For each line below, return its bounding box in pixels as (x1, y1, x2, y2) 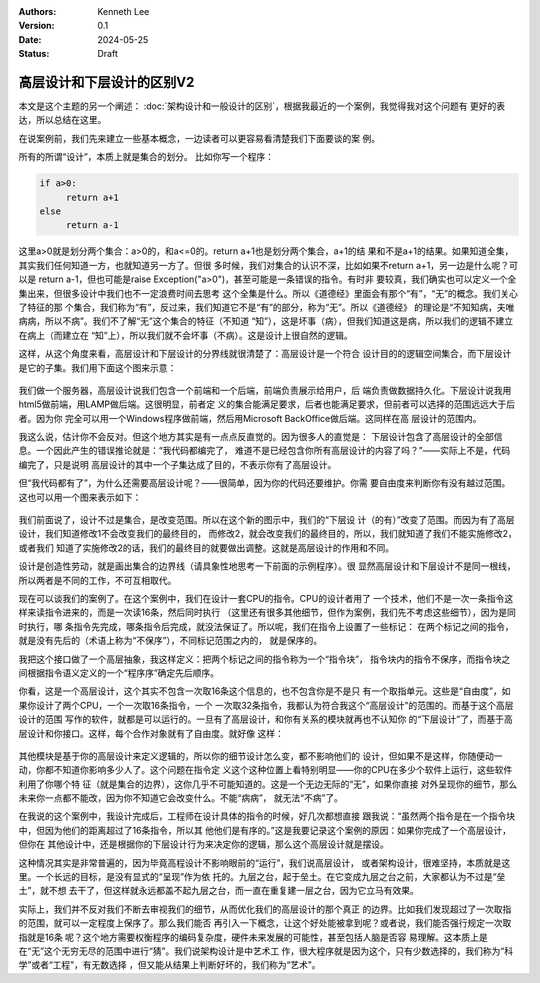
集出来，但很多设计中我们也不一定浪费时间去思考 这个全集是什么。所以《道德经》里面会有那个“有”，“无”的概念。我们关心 (18, 287, 519, 299)
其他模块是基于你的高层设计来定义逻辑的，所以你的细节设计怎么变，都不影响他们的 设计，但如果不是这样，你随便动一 (18, 750, 503, 762)
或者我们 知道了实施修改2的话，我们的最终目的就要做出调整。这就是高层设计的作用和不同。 (18, 541, 395, 554)
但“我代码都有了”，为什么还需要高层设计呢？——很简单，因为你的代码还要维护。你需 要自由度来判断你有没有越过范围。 (18, 477, 511, 489)
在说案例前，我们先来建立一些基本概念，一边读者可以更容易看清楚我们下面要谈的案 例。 (18, 132, 380, 144)
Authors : (18, 6, 57, 17)
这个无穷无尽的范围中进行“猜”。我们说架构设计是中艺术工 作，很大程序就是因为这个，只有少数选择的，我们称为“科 (43, 945, 514, 957)
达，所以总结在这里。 (18, 114, 107, 126)
